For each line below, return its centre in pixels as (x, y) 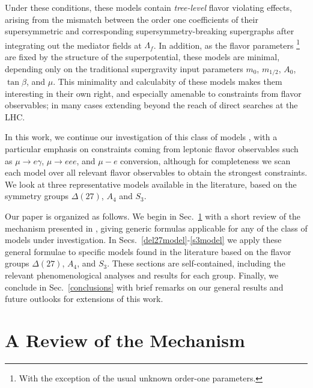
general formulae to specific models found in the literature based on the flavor (148, 251)
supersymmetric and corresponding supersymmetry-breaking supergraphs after (150, 31)
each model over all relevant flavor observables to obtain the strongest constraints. (156, 172)
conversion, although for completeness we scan (205, 160)
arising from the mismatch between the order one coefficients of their (132, 19)
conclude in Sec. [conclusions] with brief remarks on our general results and (144, 287)
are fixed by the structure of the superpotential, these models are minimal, (142, 57)
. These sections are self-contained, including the (196, 263)
